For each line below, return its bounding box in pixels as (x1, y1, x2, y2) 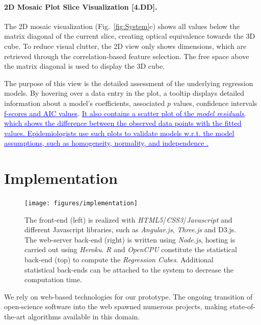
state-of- (229, 301, 255, 312)
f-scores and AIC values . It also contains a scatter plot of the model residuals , (4, 107, 246, 118)
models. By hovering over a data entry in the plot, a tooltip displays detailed (4, 88, 245, 98)
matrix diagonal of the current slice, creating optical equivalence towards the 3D (4, 31, 255, 41)
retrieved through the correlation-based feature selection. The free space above (4, 50, 249, 61)
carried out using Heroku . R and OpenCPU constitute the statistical (24, 244, 237, 255)
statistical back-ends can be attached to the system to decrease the (24, 264, 233, 275)
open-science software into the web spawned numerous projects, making (4, 301, 227, 312)
